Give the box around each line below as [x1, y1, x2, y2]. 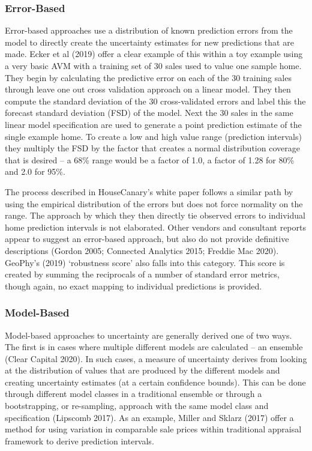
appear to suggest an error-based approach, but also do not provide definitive [5, 232, 289, 245]
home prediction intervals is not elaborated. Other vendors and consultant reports [5, 220, 306, 233]
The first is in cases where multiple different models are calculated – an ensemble [5, 341, 303, 353]
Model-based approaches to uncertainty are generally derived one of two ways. [5, 328, 292, 341]
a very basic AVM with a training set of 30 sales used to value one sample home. [5, 59, 302, 71]
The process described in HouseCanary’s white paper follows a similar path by [5, 185, 293, 198]
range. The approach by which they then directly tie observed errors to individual [5, 209, 305, 222]
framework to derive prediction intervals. [5, 434, 154, 447]
